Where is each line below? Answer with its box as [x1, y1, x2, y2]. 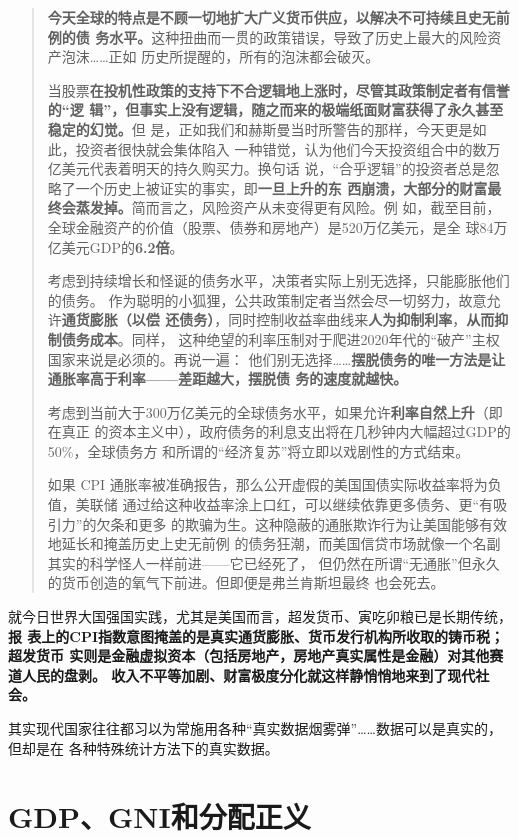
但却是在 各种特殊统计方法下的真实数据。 [8, 737, 279, 758]
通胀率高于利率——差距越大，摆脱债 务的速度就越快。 [47, 368, 408, 389]
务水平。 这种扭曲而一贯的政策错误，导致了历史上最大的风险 [95, 26, 488, 47]
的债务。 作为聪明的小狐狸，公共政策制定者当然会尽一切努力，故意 [47, 289, 487, 310]
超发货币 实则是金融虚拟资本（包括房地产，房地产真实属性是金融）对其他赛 [8, 645, 504, 666]
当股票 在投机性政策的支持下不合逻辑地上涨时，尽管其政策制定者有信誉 [47, 79, 510, 100]
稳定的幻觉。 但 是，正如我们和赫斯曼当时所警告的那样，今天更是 [47, 118, 473, 139]
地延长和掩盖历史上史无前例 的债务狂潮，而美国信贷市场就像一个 [47, 533, 473, 554]
